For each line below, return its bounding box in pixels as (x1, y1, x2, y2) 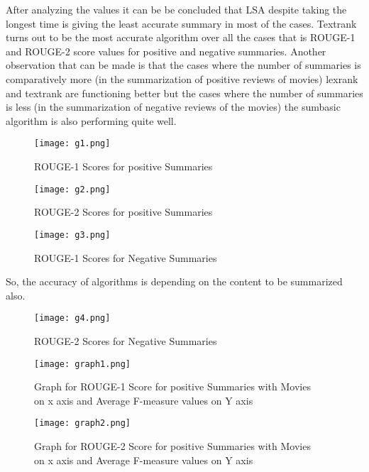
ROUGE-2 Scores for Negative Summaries (34, 333, 217, 348)
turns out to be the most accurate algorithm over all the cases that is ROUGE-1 (6, 30, 356, 45)
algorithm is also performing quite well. (6, 113, 177, 128)
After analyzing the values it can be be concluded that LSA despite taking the (6, 2, 347, 16)
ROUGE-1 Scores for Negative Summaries (34, 250, 217, 265)
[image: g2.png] (34, 184, 111, 194)
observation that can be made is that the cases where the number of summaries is (6, 57, 361, 72)
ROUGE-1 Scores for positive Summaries (34, 159, 213, 173)
